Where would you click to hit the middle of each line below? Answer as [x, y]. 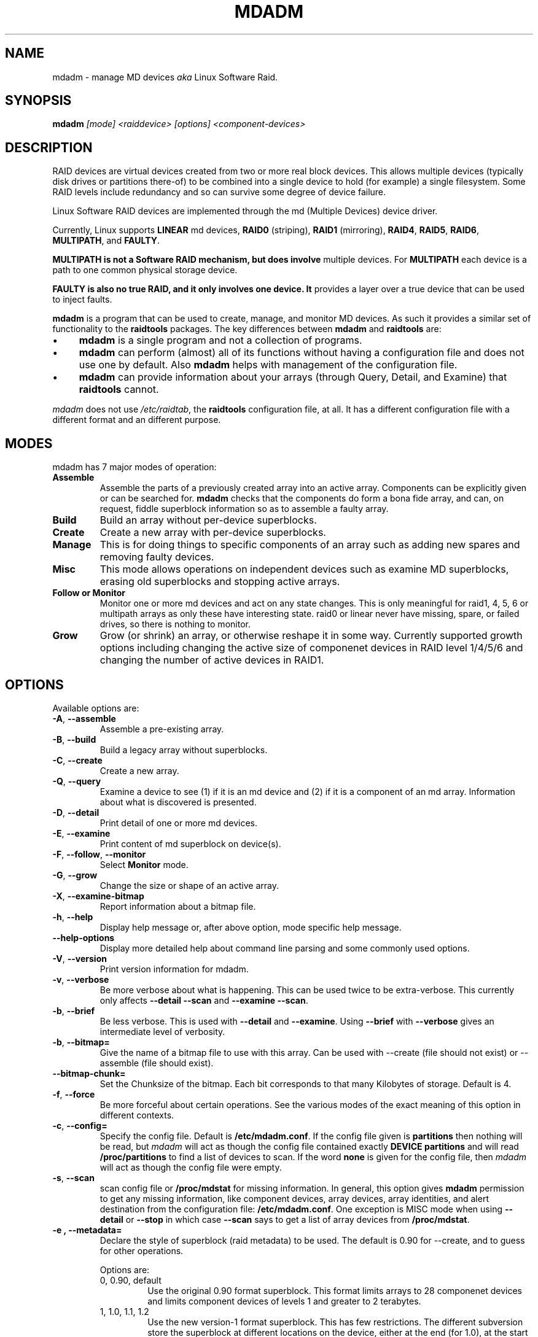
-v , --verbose [81, 979]
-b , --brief [74, 1010]
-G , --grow [75, 875]
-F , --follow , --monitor [99, 854]
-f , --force [74, 1094]
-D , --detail [76, 812]
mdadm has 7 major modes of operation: [134, 467]
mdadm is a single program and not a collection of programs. [220, 340]
